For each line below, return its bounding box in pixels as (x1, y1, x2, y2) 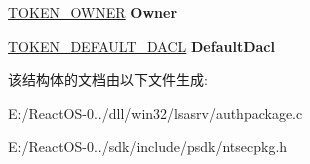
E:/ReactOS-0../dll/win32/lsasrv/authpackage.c (8, 102, 303, 123)
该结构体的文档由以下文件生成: (8, 69, 208, 90)
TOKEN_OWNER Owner (8, 2, 178, 22)
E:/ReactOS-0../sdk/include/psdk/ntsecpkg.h (8, 136, 288, 157)
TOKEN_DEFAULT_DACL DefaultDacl (8, 35, 275, 56)
